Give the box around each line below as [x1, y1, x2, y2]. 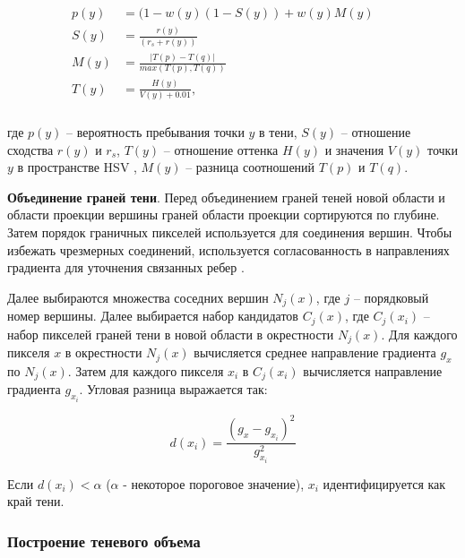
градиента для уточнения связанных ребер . [7, 258, 245, 277]
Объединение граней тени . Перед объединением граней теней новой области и [7, 187, 445, 206]
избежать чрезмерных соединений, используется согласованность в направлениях [7, 240, 450, 259]
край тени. [7, 492, 65, 511]
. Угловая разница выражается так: [79, 380, 268, 399]
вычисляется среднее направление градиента [194, 343, 436, 362]
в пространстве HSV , [17, 158, 137, 176]
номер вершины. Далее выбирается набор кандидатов [7, 306, 298, 325]
